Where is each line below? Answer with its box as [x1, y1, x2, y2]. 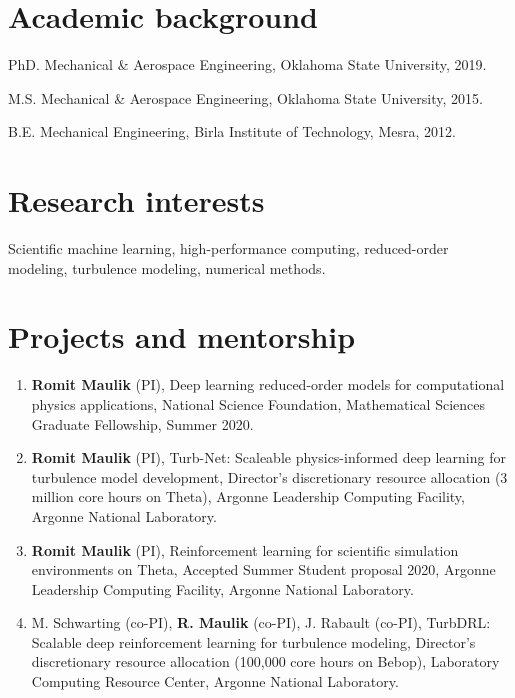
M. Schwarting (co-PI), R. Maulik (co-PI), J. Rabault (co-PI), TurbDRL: [31, 612, 491, 633]
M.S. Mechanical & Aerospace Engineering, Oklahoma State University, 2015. [8, 87, 483, 108]
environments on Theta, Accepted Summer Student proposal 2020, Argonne [31, 559, 496, 580]
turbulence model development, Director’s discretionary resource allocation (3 [31, 466, 508, 487]
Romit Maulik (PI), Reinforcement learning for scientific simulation [31, 539, 459, 560]
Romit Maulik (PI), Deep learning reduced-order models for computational [31, 374, 505, 395]
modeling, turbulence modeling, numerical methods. [8, 257, 326, 278]
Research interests [8, 180, 265, 221]
